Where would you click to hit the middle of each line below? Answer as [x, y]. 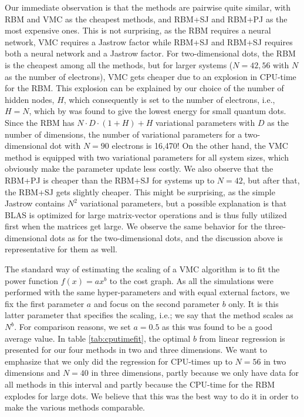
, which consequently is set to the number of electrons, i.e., [169, 99]
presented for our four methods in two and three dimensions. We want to [136, 350]
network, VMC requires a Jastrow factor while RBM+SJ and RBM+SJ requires [149, 41]
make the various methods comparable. [75, 407]
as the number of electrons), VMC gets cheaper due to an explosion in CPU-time [151, 76]
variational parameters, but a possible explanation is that [183, 203]
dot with [65, 146]
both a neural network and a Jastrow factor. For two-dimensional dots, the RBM [150, 53]
